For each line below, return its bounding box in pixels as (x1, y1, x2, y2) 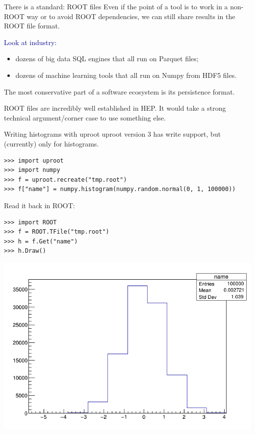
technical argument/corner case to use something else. (4, 112, 166, 122)
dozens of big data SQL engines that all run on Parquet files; (15, 53, 199, 64)
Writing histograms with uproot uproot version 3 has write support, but (4, 129, 221, 139)
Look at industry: (4, 37, 57, 47)
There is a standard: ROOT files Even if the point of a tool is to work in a (4, 1, 228, 11)
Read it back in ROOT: (4, 200, 75, 210)
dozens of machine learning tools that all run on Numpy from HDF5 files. (15, 70, 237, 80)
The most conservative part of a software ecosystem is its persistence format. (4, 86, 235, 96)
